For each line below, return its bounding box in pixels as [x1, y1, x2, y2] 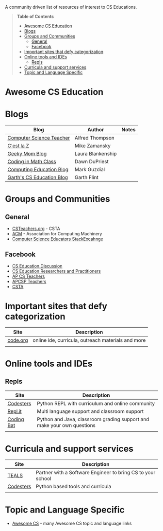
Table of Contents [16, 14, 54, 19]
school [35, 475, 51, 482]
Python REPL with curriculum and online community [37, 400, 155, 407]
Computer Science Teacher [7, 135, 70, 142]
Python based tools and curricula [35, 483, 112, 490]
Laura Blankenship [74, 150, 117, 157]
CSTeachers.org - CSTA [12, 226, 61, 231]
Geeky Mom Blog [7, 150, 47, 157]
